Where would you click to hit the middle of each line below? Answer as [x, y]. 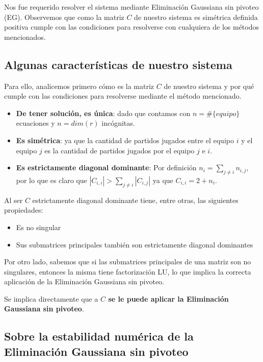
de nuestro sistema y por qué [209, 86]
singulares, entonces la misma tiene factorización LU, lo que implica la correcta [128, 271]
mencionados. [25, 37]
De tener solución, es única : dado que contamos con [103, 113]
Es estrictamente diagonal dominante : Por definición [106, 167]
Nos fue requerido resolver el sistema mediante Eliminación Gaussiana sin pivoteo [131, 7]
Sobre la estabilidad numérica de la [99, 336]
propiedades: [24, 210]
